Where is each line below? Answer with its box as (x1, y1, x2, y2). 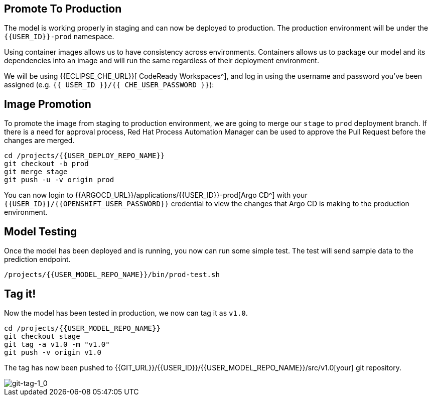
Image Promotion (4, 97, 91, 110)
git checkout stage (4, 332, 80, 340)
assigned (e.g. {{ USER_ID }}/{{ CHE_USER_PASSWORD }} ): (4, 80, 214, 89)
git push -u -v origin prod (4, 176, 114, 184)
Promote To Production (4, 3, 122, 15)
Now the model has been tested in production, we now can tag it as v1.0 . (4, 308, 248, 317)
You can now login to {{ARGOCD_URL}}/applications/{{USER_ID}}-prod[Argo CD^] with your (4, 191, 308, 200)
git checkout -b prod (4, 160, 89, 168)
